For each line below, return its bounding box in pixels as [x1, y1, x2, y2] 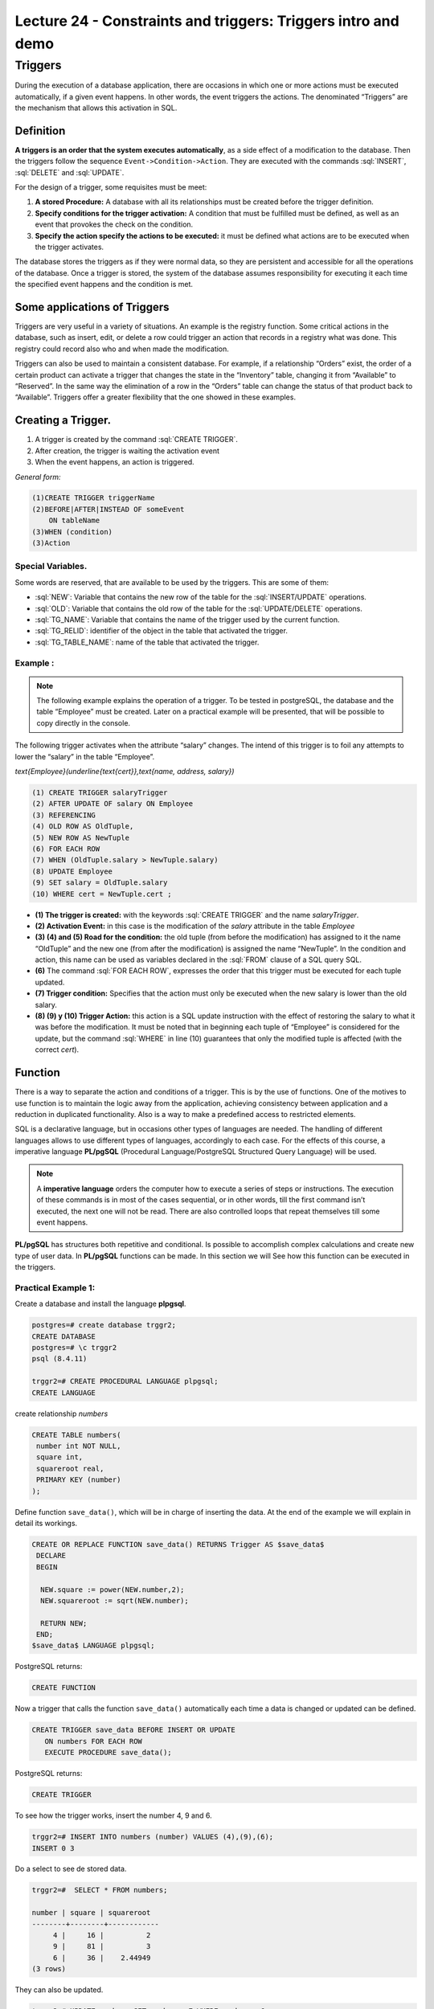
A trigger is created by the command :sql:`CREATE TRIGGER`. [35, 435, 239, 444]
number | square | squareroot [31, 1909, 151, 1917]
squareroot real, [36, 1463, 104, 1473]
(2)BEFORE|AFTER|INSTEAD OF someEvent [31, 505, 185, 514]
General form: [14, 472, 61, 481]
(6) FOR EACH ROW [31, 844, 100, 853]
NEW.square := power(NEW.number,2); [40, 1585, 185, 1594]
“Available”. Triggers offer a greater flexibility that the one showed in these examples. [14, 392, 297, 402]
